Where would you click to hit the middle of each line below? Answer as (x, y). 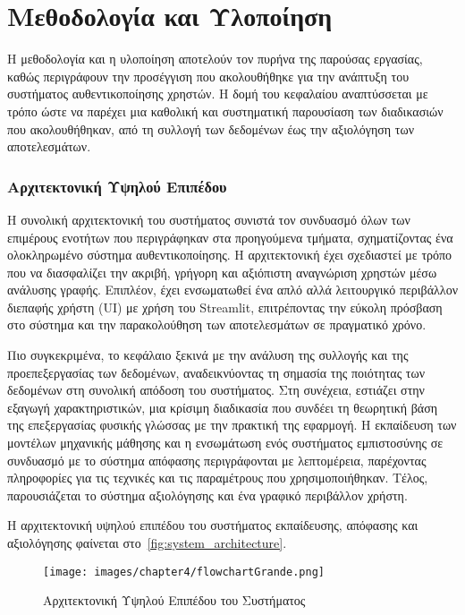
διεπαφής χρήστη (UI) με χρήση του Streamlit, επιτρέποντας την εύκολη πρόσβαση (225, 307)
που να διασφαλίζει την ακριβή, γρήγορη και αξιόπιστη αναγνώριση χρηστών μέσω (222, 272)
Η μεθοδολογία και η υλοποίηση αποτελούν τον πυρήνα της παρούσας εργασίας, (215, 59)
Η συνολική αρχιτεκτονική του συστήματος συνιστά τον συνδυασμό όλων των (209, 219)
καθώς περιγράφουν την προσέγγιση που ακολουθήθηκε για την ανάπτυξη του (208, 76)
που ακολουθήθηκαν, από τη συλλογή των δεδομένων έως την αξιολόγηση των (211, 128)
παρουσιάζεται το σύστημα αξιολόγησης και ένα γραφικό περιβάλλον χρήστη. (207, 495)
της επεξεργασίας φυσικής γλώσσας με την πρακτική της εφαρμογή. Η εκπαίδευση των (232, 425)
